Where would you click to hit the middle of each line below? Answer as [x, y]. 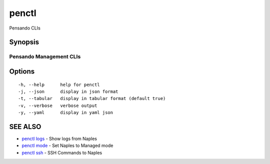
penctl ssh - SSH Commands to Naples [62, 152]
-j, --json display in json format [68, 91]
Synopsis [24, 42]
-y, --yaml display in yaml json [66, 113]
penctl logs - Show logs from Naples [59, 138]
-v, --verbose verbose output [58, 105]
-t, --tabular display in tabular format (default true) [92, 98]
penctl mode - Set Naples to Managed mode [67, 145]
